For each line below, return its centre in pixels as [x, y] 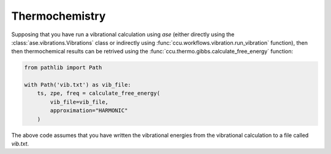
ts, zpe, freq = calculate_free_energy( [99, 93]
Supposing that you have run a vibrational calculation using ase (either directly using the [123, 34]
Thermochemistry [59, 16]
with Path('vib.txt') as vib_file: [78, 85]
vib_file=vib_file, [79, 102]
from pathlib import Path [63, 68]
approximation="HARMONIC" [89, 111]
